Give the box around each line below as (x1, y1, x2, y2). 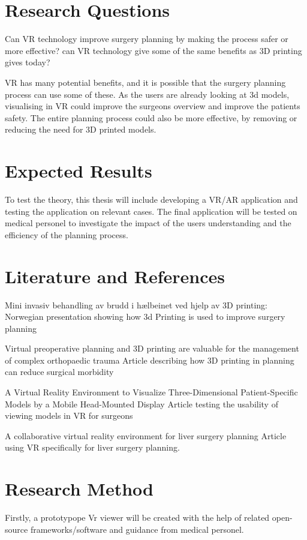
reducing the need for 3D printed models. (5, 123, 156, 136)
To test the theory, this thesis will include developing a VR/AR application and (5, 193, 298, 205)
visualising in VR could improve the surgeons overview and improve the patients (5, 100, 300, 112)
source (5, 523, 28, 535)
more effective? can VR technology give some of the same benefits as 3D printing (5, 44, 302, 56)
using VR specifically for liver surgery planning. (5, 441, 180, 454)
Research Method (5, 476, 153, 501)
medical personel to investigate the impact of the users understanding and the (5, 217, 291, 229)
